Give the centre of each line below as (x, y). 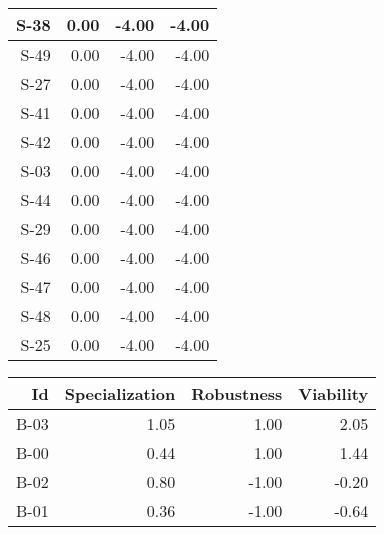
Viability (333, 393)
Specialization (120, 393)
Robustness (237, 393)
